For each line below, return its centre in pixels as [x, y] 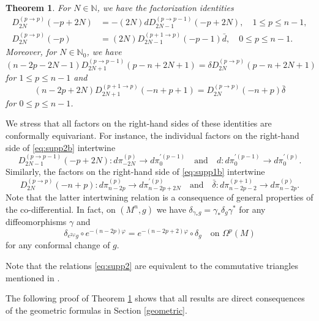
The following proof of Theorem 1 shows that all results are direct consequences [155, 298]
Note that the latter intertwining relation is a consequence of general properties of [159, 197]
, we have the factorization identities [165, 7]
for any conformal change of [58, 245]
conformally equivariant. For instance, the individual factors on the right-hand [152, 135]
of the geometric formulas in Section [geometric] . [96, 310]
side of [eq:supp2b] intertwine [61, 147]
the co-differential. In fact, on [61, 209]
